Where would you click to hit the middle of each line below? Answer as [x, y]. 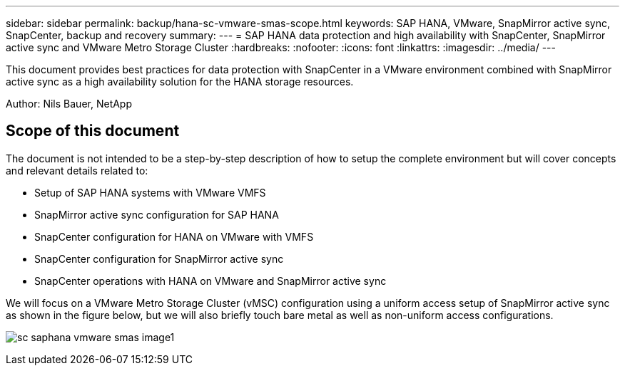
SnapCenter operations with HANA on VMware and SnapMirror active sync [210, 281]
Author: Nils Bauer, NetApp [69, 104]
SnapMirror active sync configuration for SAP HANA [157, 214]
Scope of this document [93, 131]
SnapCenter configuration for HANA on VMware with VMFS [174, 236]
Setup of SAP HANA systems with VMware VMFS [150, 192]
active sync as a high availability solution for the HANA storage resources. [180, 82]
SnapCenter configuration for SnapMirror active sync [159, 258]
